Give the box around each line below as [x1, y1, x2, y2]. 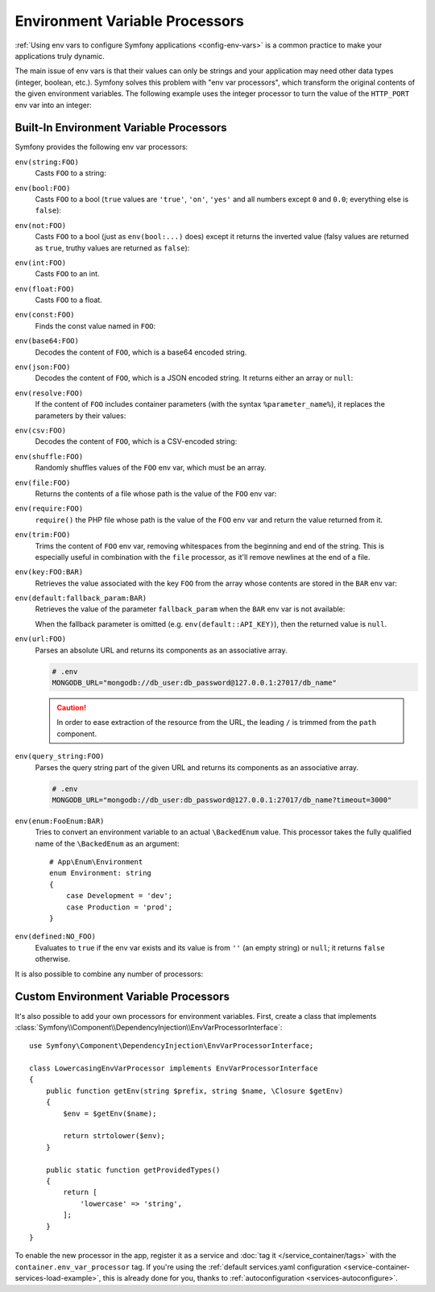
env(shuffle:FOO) [14, 452, 84, 461]
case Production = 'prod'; [65, 902, 173, 912]
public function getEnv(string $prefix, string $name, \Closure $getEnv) [45, 1086, 344, 1095]
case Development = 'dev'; [65, 891, 173, 901]
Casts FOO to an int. [35, 269, 100, 279]
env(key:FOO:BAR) [14, 568, 84, 577]
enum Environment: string [49, 868, 152, 878]
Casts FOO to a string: [35, 168, 106, 178]
